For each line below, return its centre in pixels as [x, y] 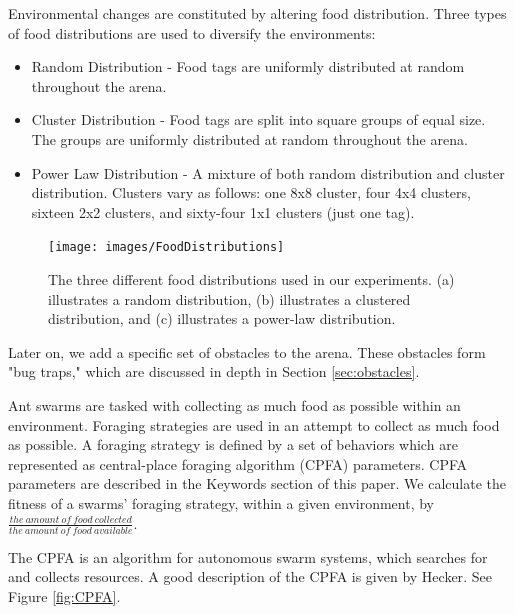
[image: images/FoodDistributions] [166, 247]
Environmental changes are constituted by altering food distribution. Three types [257, 13]
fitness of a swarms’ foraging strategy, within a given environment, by [221, 502]
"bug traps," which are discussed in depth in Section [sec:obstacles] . [214, 371]
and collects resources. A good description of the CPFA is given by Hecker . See [250, 576]
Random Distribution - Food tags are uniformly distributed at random [248, 66]
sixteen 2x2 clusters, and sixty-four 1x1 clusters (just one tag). [223, 211]
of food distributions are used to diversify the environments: [192, 32]
